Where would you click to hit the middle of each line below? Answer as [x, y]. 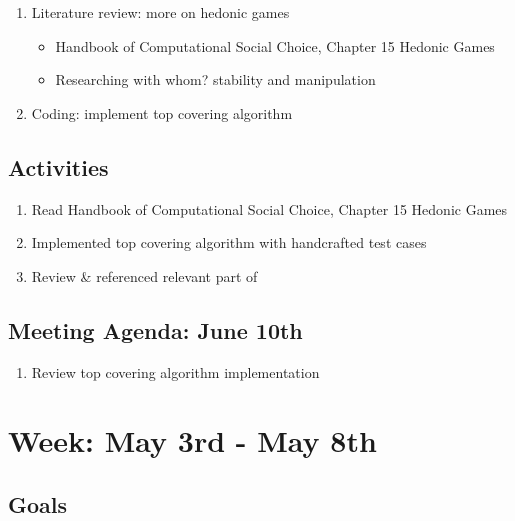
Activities [58, 166]
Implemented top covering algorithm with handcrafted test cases [229, 242]
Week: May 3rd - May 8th [192, 440]
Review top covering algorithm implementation [175, 371]
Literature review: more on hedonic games [160, 12]
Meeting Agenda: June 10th [155, 329]
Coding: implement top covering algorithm [162, 112]
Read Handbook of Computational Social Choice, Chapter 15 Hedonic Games [269, 208]
